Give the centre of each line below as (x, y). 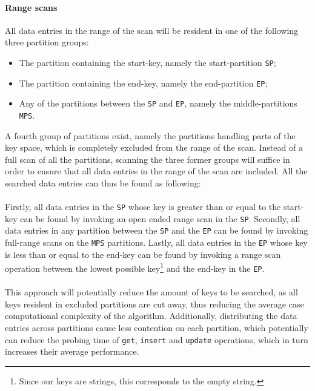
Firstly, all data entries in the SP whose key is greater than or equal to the (143, 207)
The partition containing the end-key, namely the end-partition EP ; (143, 83)
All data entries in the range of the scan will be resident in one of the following (152, 30)
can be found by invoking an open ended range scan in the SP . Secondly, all (160, 218)
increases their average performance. (72, 351)
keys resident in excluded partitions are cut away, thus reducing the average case (154, 304)
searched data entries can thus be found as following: (103, 182)
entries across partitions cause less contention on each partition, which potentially (157, 328)
